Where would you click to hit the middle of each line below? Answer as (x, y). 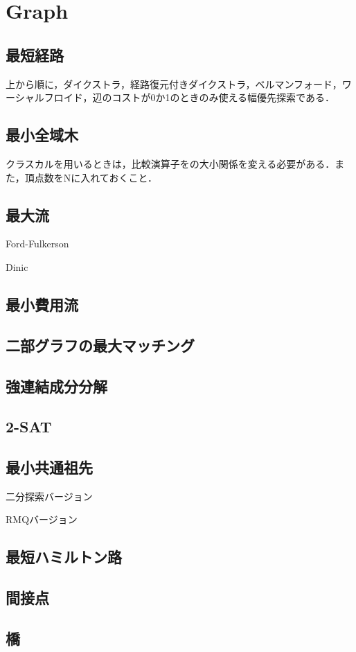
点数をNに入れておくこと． (96, 177)
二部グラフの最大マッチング (100, 345)
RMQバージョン (42, 519)
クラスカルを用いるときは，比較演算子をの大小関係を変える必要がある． (170, 163)
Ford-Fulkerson (37, 244)
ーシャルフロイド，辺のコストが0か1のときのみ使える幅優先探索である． (170, 97)
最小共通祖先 (49, 467)
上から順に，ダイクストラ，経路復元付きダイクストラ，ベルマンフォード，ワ (179, 83)
